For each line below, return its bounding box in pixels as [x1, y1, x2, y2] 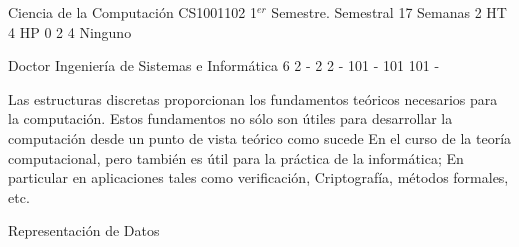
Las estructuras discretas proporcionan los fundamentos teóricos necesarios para [8, 88, 498, 109]
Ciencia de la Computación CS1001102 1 [8, 2, 257, 22]
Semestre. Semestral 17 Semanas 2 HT [271, 2, 507, 22]
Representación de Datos [8, 220, 160, 241]
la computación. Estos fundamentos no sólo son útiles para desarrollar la [8, 108, 453, 129]
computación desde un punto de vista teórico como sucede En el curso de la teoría [8, 127, 512, 148]
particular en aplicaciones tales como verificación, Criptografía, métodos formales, [8, 167, 509, 188]
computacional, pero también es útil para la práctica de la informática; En [8, 147, 464, 168]
